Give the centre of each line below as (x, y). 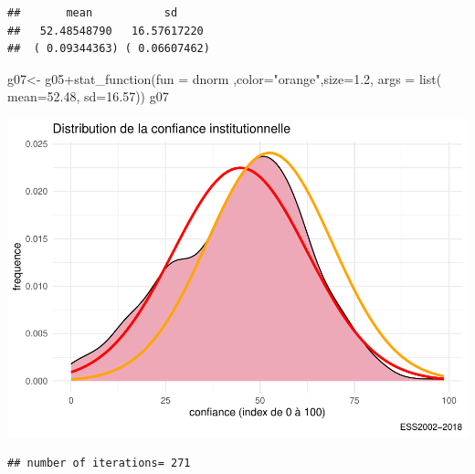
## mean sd (93, 13)
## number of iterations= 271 (99, 463)
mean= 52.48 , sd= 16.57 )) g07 (88, 96)
